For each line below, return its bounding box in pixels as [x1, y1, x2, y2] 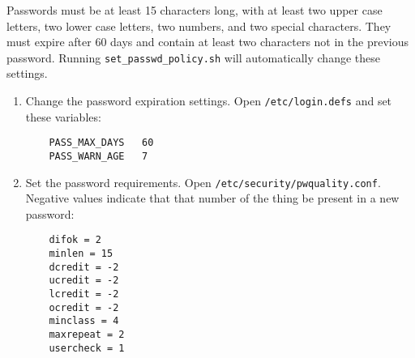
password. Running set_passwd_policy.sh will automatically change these [6, 49, 380, 66]
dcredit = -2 [49, 261, 119, 273]
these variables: [25, 108, 101, 125]
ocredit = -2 [49, 301, 119, 313]
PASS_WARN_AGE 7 [49, 150, 148, 162]
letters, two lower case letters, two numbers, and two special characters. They [6, 17, 391, 34]
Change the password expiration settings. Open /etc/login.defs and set [25, 92, 392, 109]
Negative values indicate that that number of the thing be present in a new [25, 190, 400, 207]
